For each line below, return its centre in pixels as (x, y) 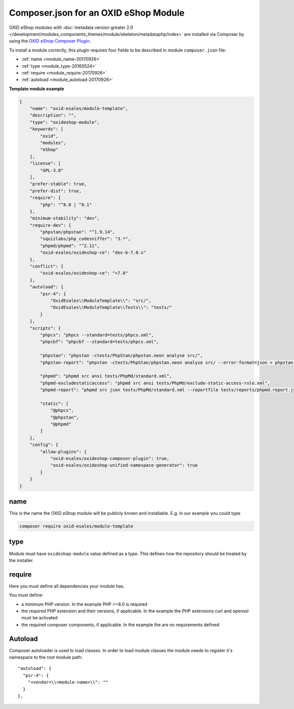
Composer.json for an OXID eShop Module (97, 13)
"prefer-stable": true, (58, 184)
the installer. (21, 560)
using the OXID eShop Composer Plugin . (50, 41)
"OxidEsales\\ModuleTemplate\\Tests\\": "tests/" (111, 307)
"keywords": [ (47, 129)
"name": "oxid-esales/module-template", (79, 109)
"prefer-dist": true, (56, 191)
